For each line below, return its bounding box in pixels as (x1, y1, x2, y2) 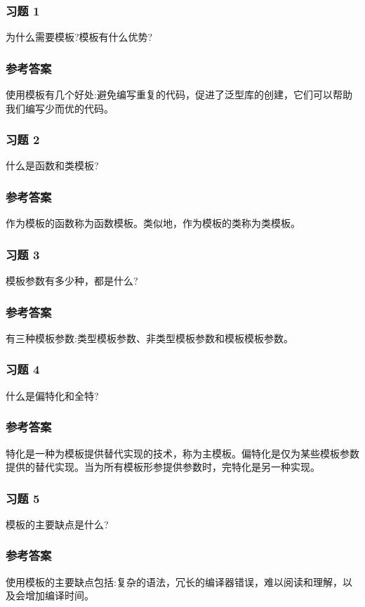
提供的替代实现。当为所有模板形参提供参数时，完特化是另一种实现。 (6, 459, 320, 474)
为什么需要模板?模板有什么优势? (6, 30, 153, 44)
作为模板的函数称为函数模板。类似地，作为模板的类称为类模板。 (6, 216, 300, 230)
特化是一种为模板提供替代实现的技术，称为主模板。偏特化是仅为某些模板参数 (6, 445, 359, 460)
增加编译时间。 (25, 588, 94, 603)
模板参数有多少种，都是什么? (6, 273, 138, 288)
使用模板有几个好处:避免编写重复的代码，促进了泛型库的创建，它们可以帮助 (6, 87, 352, 102)
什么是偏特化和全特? (6, 388, 99, 403)
